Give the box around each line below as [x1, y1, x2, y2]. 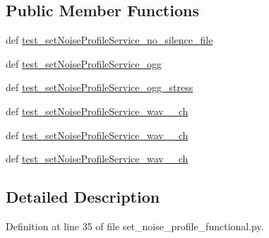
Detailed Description [6, 186, 160, 208]
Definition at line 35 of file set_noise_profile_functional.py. [6, 218, 264, 233]
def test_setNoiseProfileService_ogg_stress [6, 80, 193, 95]
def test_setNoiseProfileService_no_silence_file [6, 32, 213, 47]
